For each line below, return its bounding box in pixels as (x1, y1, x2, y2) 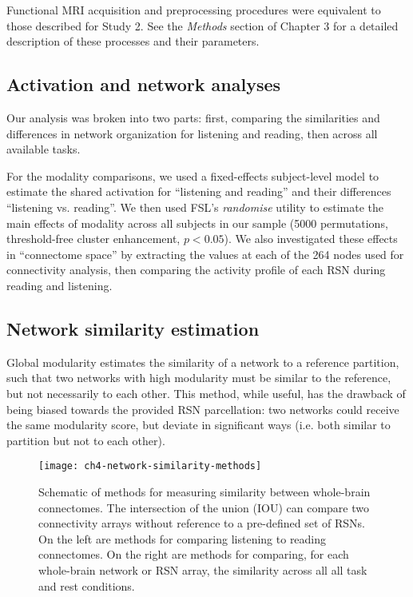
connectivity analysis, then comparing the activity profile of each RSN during (6, 261, 386, 278)
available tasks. (6, 141, 81, 157)
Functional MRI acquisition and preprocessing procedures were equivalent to (6, 2, 381, 18)
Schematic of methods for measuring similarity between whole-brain (38, 483, 371, 499)
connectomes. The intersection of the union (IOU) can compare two (38, 499, 369, 515)
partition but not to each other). (6, 432, 165, 448)
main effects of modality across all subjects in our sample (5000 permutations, (6, 214, 388, 231)
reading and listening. (6, 277, 113, 293)
